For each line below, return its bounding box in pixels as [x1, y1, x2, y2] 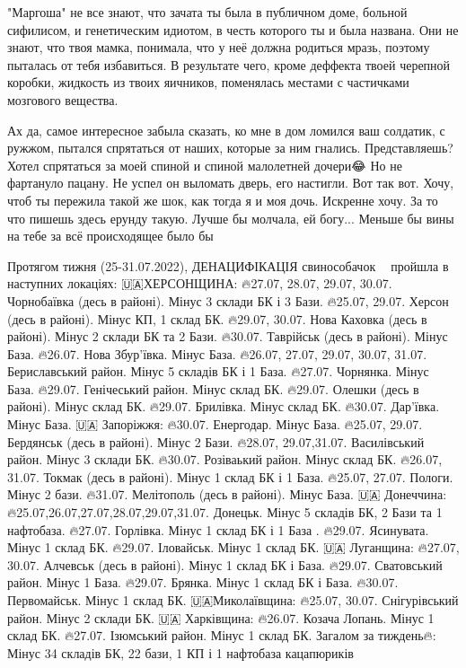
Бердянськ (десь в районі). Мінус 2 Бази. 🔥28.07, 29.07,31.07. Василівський [7, 432, 425, 451]
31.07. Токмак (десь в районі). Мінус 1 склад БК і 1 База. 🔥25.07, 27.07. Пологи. [7, 467, 453, 486]
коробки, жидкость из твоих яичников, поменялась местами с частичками [7, 73, 409, 92]
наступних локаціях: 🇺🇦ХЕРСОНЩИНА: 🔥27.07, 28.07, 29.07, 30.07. [7, 274, 392, 293]
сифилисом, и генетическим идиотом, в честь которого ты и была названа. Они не [7, 20, 459, 39]
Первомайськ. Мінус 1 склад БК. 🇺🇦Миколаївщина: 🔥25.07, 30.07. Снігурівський [7, 591, 459, 609]
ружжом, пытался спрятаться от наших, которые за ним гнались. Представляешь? [7, 138, 453, 157]
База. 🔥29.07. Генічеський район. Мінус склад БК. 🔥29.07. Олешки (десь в [7, 379, 419, 398]
